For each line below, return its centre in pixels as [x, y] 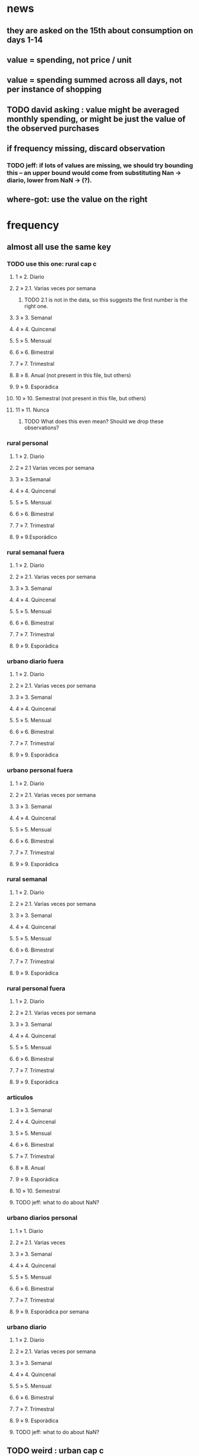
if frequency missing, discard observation [86, 148]
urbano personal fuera [40, 770]
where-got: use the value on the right [77, 200]
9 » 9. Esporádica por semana [52, 1311]
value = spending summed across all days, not [94, 80]
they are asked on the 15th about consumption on [100, 31]
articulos [20, 1097]
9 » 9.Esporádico [36, 536]
